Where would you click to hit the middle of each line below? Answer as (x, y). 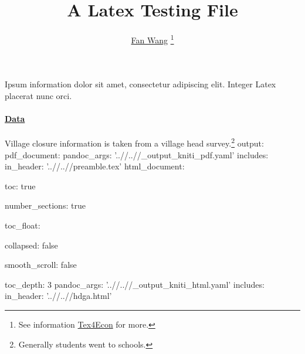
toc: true (20, 185)
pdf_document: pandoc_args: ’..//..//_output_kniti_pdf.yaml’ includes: (137, 154)
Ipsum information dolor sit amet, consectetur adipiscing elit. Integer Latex (140, 84)
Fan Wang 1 (152, 39)
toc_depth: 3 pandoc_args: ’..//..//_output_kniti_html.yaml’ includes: (135, 284)
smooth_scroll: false (41, 265)
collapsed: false (31, 245)
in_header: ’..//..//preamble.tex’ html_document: (95, 166)
